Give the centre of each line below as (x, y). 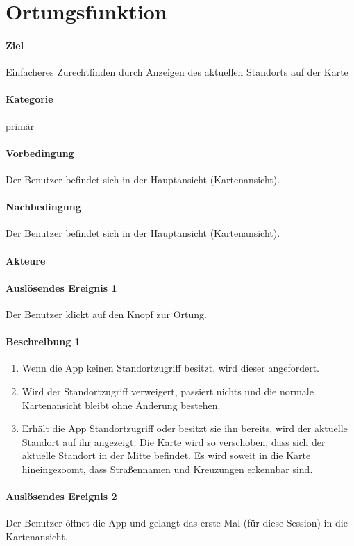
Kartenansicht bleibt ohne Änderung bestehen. (121, 405)
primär (20, 125)
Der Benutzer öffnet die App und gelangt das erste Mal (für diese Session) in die (177, 523)
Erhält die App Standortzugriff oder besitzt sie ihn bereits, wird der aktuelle (185, 428)
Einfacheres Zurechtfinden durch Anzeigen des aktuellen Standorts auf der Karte (177, 72)
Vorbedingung (40, 152)
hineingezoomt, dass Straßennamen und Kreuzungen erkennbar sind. (167, 469)
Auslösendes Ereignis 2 (61, 496)
